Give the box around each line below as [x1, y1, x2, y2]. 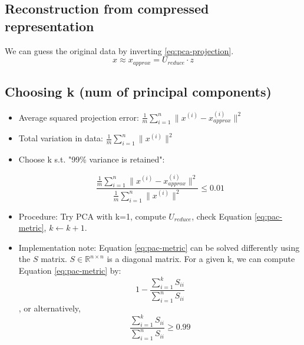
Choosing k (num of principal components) [5, 82, 272, 101]
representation [5, 16, 94, 35]
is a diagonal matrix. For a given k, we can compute [107, 253, 295, 265]
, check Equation [191, 210, 252, 222]
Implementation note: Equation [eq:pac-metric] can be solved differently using [18, 241, 300, 253]
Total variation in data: [18, 132, 103, 144]
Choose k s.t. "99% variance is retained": [18, 153, 165, 165]
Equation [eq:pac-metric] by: [18, 264, 121, 276]
